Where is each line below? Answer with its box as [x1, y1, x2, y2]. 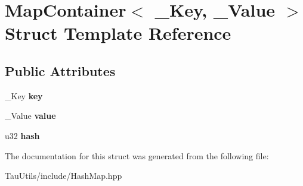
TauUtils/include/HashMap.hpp [5, 169, 122, 182]
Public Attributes [5, 61, 116, 80]
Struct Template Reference [5, 21, 231, 45]
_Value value [5, 109, 56, 122]
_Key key [5, 89, 43, 102]
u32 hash [5, 129, 40, 141]
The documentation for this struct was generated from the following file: [5, 149, 269, 162]
